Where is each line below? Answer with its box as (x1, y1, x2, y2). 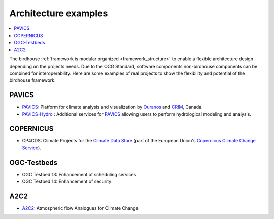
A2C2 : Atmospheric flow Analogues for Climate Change (22, 205, 139, 211)
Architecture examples (9, 8, 108, 19)
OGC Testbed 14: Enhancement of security (22, 178, 112, 185)
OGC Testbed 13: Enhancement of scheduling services (22, 171, 136, 177)
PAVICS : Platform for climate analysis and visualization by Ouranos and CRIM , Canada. (22, 104, 203, 110)
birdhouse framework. (9, 77, 56, 83)
